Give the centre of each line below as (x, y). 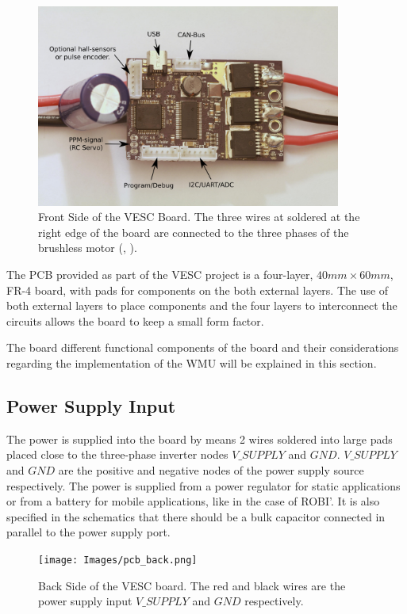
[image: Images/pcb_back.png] (118, 560)
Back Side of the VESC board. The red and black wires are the (192, 585)
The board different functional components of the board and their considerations (203, 347)
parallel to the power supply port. (88, 532)
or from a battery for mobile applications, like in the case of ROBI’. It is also (193, 501)
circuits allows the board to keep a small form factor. (135, 320)
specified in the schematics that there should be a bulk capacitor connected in (196, 516)
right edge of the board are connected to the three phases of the (194, 232)
